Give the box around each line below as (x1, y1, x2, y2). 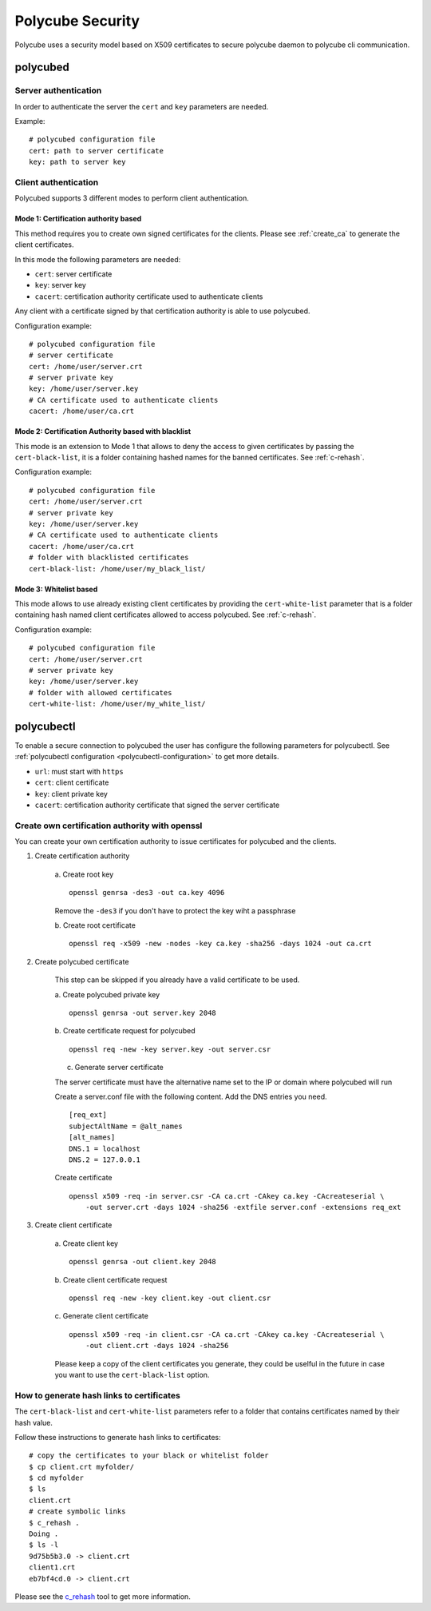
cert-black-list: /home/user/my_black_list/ (29, 564, 207, 573)
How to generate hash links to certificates (14, 1390, 181, 1401)
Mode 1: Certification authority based (14, 214, 142, 224)
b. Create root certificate (54, 921, 136, 930)
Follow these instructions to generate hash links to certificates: (14, 1432, 221, 1442)
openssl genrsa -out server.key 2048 (69, 1008, 217, 1017)
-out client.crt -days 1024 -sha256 (85, 1341, 229, 1350)
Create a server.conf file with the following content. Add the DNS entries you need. (54, 1092, 327, 1101)
